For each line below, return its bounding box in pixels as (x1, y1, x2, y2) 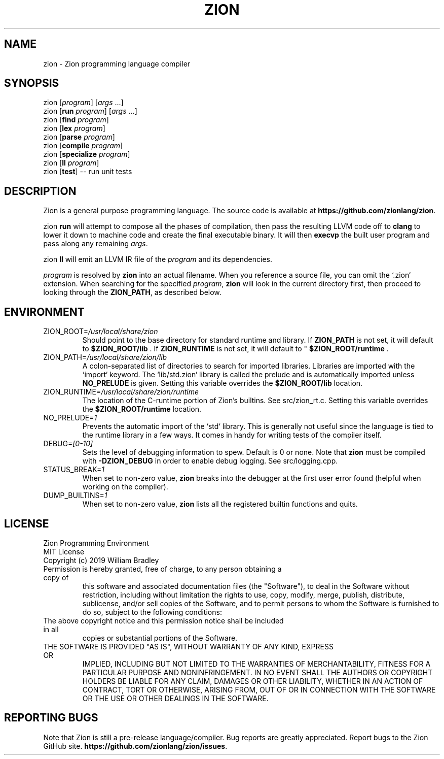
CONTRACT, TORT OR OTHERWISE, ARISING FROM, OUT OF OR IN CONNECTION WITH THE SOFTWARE (82, 685, 436, 694)
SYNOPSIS (4, 77, 59, 90)
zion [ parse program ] (43, 133, 115, 142)
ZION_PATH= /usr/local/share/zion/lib (43, 353, 167, 362)
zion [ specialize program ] (43, 150, 130, 159)
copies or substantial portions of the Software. (82, 633, 238, 642)
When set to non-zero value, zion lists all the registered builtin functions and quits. (82, 500, 358, 509)
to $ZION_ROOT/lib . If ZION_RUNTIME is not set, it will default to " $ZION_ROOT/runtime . (82, 344, 389, 353)
